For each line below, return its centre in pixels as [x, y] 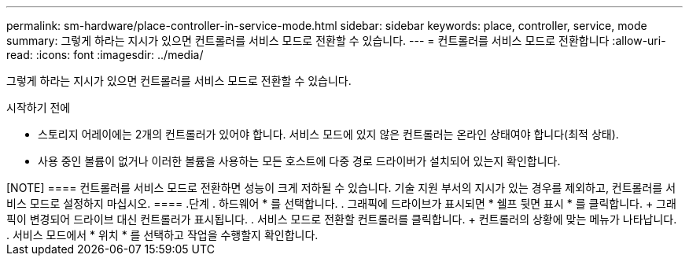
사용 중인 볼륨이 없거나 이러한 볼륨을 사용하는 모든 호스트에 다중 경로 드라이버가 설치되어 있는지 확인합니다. [299, 161]
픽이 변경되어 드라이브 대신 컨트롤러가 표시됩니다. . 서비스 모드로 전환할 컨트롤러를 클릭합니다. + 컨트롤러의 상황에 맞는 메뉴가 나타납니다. [342, 219]
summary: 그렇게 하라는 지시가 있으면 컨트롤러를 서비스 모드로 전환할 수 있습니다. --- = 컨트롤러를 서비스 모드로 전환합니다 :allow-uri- [336, 41]
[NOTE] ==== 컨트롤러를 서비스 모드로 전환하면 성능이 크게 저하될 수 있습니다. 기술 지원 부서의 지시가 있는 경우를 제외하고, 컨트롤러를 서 [341, 188]
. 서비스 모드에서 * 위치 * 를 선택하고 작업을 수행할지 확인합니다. [162, 235]
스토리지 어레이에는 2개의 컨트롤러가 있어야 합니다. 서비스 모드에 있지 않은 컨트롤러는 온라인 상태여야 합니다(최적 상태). [328, 134]
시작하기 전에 [39, 107]
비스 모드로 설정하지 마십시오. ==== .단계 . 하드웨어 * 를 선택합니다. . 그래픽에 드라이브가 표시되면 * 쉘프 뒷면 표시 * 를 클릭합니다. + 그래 [341, 203]
